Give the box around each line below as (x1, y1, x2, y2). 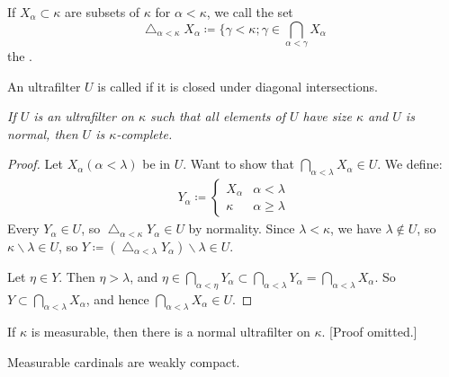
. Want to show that (183, 154, 294, 173)
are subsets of (65, 3, 140, 21)
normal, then (7, 124, 78, 143)
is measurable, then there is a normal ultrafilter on (31, 322, 310, 341)
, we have (330, 219, 382, 238)
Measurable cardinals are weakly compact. (7, 352, 240, 371)
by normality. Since (188, 219, 295, 238)
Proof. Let (7, 154, 63, 173)
